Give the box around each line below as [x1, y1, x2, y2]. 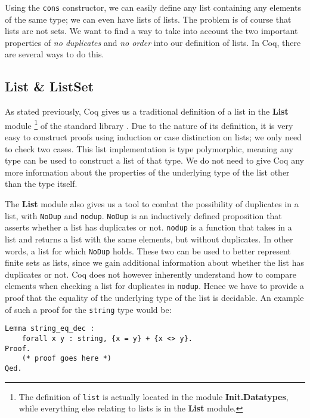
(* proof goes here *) [21, 354, 111, 363]
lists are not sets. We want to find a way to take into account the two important [5, 24, 298, 37]
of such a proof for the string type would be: [5, 303, 172, 315]
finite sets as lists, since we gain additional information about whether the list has [5, 256, 304, 269]
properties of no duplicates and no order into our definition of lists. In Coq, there [5, 36, 301, 48]
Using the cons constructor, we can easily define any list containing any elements [5, 1, 301, 13]
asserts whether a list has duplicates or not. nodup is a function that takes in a [5, 221, 292, 233]
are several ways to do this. [5, 48, 104, 60]
